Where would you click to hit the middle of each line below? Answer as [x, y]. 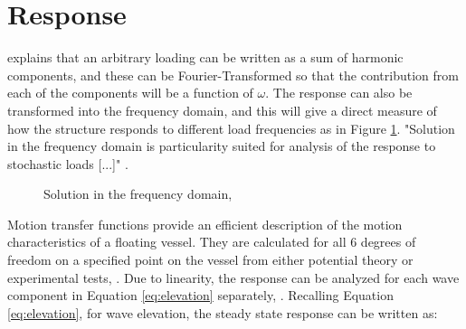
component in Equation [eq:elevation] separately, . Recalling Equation [200, 295]
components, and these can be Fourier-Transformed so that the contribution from [233, 75]
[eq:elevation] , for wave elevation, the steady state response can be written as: [223, 312]
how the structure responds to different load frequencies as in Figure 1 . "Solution [231, 128]
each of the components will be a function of [130, 93]
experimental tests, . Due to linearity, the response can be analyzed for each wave [233, 277]
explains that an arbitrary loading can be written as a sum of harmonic [205, 57]
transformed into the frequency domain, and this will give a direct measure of [222, 110]
